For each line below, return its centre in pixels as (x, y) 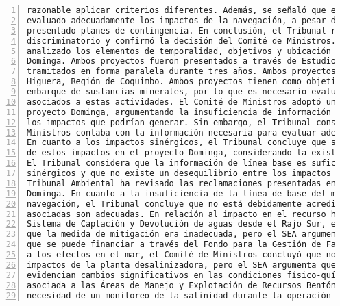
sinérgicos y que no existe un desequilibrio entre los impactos (179, 173)
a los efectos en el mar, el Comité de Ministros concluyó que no (182, 255)
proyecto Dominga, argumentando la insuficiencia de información (179, 112)
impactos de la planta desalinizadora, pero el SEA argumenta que (182, 265)
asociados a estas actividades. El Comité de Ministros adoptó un (182, 102)
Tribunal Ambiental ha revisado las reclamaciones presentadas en (182, 183)
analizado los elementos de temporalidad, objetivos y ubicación (179, 51)
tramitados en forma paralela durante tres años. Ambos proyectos (182, 72)
